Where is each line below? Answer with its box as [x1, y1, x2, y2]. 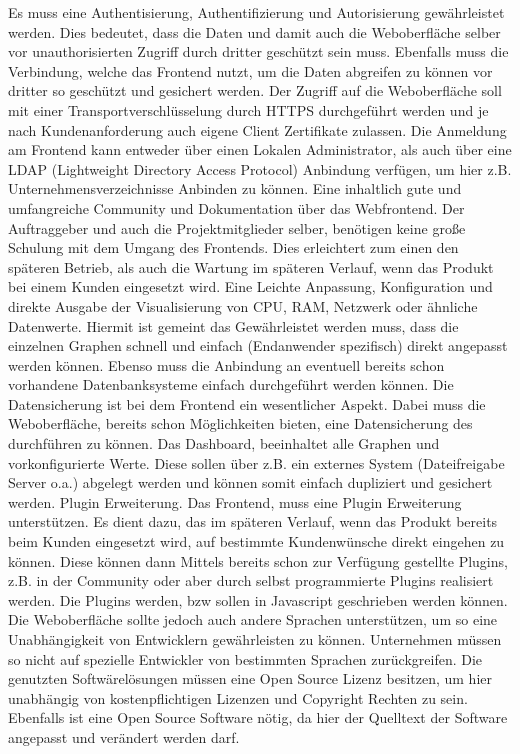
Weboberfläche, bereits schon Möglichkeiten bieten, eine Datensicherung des [8, 413, 473, 434]
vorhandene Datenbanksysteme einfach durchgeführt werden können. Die [8, 374, 454, 395]
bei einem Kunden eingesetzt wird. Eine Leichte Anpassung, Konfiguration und [8, 276, 493, 297]
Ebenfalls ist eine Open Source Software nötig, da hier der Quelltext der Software [8, 707, 508, 728]
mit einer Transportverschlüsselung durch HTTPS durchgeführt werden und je [8, 99, 489, 120]
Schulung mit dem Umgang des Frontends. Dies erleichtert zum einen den [8, 237, 459, 258]
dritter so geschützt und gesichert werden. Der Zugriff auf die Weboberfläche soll [8, 80, 502, 101]
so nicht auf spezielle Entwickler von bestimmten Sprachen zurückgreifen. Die [8, 648, 483, 669]
